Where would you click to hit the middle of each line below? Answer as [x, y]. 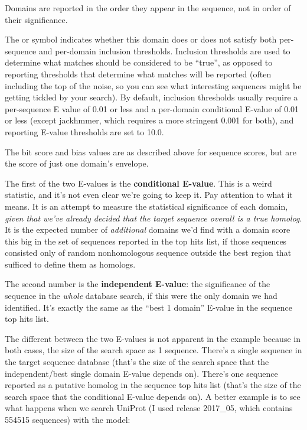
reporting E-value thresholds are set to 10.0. [84, 131]
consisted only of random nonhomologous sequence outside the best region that [148, 253]
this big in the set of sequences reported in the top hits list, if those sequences [146, 241]
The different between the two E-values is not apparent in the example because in [153, 338]
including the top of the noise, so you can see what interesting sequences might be [153, 85]
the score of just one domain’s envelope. [77, 163]
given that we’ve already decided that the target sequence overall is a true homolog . [153, 218]
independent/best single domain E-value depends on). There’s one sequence [141, 373]
